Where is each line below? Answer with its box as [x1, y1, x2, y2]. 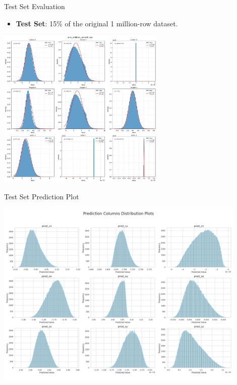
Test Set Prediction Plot [4, 191, 79, 201]
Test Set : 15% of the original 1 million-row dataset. [16, 18, 178, 28]
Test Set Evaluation [4, 1, 65, 11]
